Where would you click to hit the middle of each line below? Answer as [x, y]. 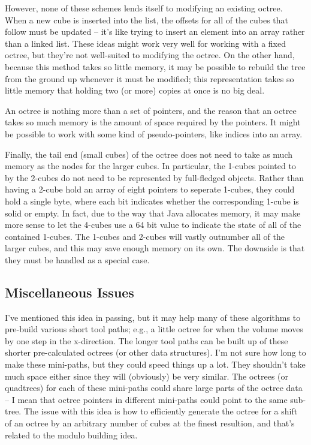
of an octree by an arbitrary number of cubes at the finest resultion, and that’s [150, 423]
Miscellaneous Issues [70, 292]
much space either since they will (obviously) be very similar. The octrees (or [147, 376]
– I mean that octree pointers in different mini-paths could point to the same [146, 399]
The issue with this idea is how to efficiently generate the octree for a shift [161, 411]
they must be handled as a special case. [77, 259]
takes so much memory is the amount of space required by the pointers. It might [153, 122]
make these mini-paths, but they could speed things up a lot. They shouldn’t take [155, 364]
